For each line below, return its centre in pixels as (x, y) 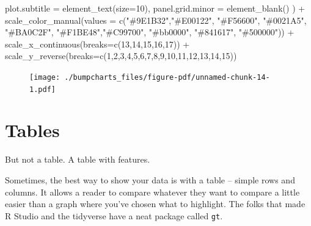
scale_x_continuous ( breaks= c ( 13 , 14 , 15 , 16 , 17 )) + (97, 44)
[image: (45, 77)
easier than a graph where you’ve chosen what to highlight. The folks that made (155, 204)
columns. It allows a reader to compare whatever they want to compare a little (152, 192)
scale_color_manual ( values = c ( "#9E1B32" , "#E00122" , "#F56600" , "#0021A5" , (156, 20)
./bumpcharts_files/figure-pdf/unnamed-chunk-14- (167, 77)
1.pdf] (42, 89)
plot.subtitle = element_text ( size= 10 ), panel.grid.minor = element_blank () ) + (155, 8)
